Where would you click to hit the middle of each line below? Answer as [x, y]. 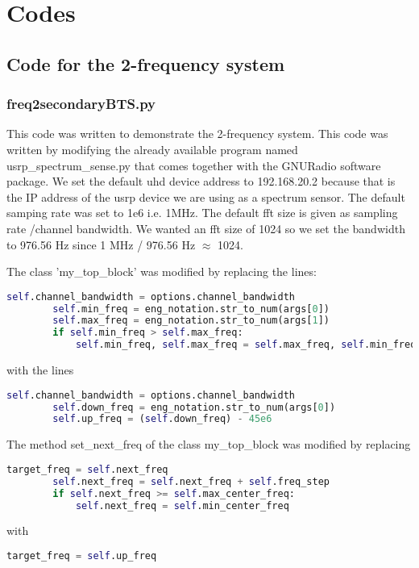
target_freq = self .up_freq [82, 556]
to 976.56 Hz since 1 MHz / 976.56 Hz [101, 244]
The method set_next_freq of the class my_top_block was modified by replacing [209, 444]
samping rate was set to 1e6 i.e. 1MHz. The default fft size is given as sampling [202, 213]
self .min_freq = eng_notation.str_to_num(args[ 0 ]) [191, 309]
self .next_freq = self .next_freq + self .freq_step [191, 481]
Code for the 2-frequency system [146, 63]
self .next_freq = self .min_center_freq [182, 505]
